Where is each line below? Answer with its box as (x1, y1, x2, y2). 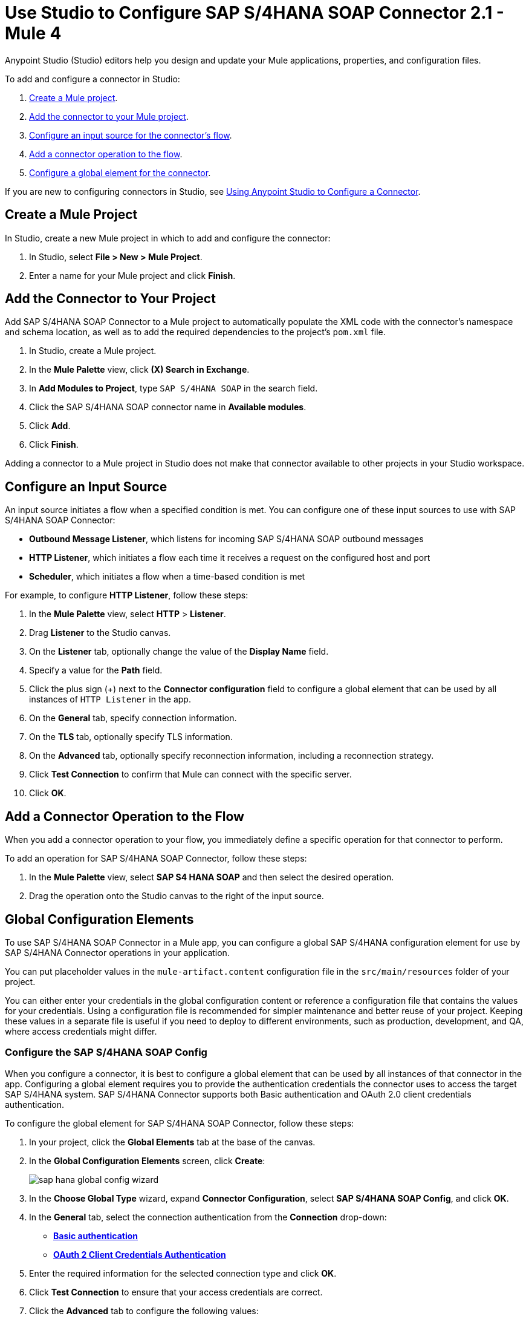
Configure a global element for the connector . (29, 167, 211, 178)
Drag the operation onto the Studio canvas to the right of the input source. (29, 891, 324, 902)
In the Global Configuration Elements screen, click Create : (29, 1155, 265, 1166)
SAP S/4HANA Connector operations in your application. (5, 947, 230, 958)
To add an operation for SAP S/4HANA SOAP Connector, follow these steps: (5, 853, 307, 864)
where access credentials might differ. (5, 1026, 157, 1036)
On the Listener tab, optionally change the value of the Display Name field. (29, 646, 329, 657)
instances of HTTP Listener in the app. (29, 694, 191, 705)
